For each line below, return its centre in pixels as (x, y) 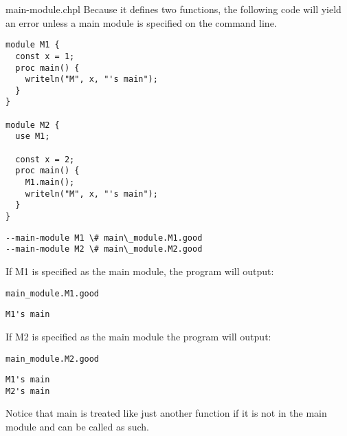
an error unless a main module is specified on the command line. (141, 22)
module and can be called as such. (77, 427)
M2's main (28, 391)
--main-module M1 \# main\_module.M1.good (104, 238)
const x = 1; (45, 56)
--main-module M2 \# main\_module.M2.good (104, 249)
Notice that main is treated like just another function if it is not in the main (166, 413)
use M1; (33, 137)
